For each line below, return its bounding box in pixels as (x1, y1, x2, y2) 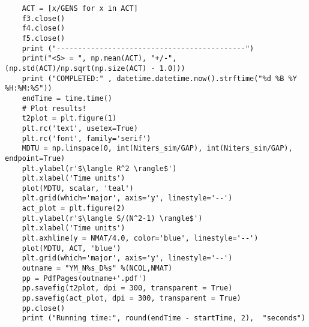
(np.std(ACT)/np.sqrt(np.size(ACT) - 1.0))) (5, 64, 185, 73)
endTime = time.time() (22, 94, 112, 103)
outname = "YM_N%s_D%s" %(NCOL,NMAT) (22, 264, 173, 273)
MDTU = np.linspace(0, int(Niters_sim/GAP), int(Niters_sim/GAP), (22, 144, 293, 153)
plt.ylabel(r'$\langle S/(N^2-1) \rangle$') (22, 214, 203, 223)
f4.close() (22, 24, 65, 33)
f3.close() (22, 14, 65, 23)
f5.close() (22, 34, 65, 43)
